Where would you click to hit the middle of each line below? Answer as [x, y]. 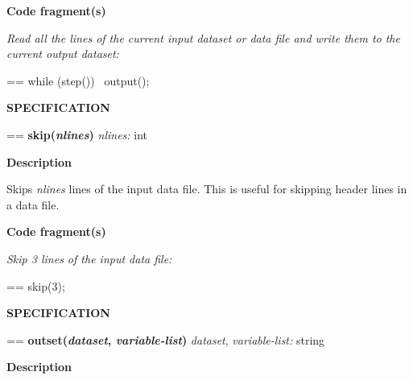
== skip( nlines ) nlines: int [77, 134]
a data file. [33, 204]
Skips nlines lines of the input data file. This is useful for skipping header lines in [207, 189]
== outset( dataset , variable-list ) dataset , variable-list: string [166, 339]
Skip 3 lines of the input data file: [89, 258]
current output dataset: [63, 54]
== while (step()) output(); [78, 80]
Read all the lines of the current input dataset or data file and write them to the [203, 37]
